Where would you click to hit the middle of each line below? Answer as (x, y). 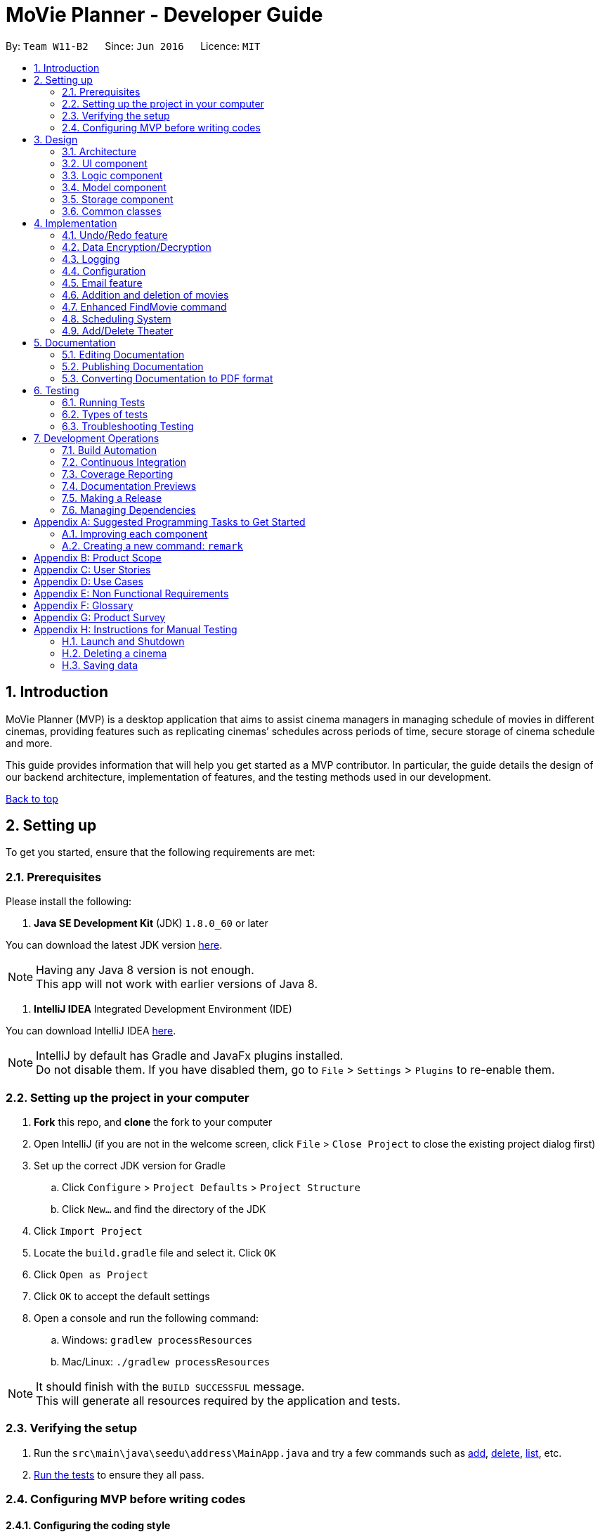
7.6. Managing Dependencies (129, 509)
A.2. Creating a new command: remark (152, 545)
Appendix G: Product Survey (100, 617)
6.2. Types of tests (105, 414)
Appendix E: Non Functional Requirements (131, 593)
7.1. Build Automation (109, 450)
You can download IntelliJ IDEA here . (91, 1031)
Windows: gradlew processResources (157, 1339)
